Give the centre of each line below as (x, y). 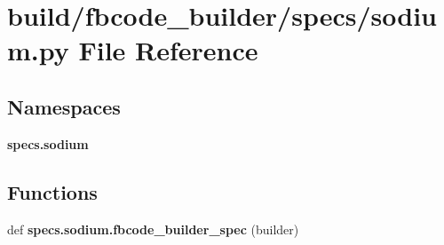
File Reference (168, 50)
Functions (52, 191)
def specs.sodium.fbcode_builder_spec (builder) (153, 229)
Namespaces (64, 106)
